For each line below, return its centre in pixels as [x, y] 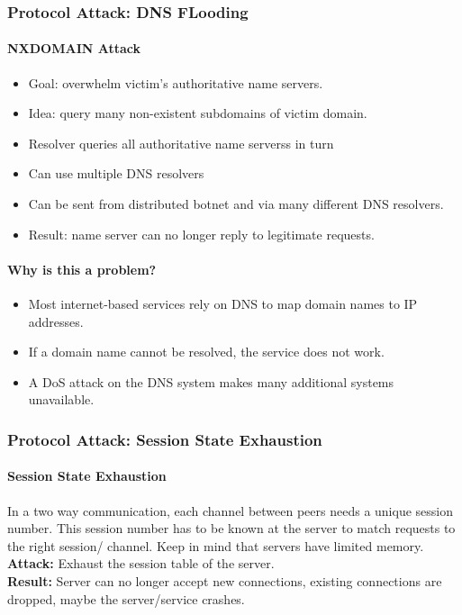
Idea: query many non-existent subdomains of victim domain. [198, 113]
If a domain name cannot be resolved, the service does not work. [206, 352]
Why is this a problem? [82, 269]
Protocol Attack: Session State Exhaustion [165, 439]
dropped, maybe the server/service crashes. [126, 598]
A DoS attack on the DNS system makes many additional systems [211, 381]
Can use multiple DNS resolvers [116, 173]
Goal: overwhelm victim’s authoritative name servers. [176, 82]
